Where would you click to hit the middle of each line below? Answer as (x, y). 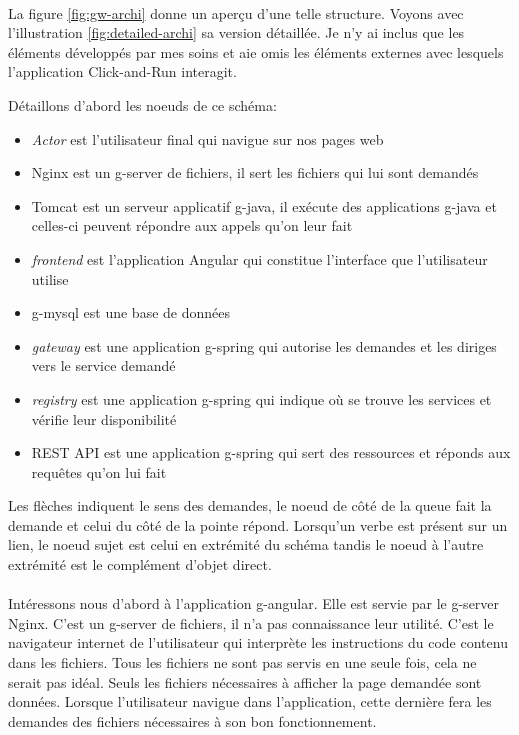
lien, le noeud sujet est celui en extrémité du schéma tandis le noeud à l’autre (246, 544)
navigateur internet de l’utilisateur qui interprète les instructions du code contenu (258, 642)
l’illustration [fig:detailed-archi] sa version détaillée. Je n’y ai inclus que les (236, 32)
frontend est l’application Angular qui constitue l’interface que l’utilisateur (259, 258)
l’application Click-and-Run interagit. (122, 71)
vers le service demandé (103, 365)
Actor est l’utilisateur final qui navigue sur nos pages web (207, 138)
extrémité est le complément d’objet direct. (140, 564)
